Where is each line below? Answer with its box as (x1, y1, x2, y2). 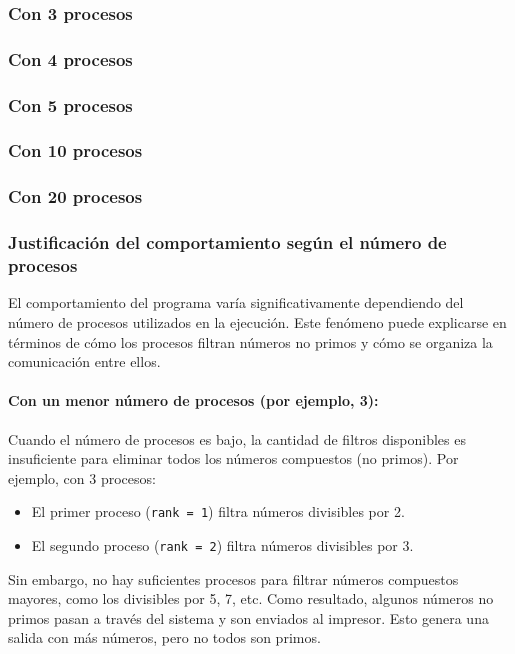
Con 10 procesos (8, 138, 143, 163)
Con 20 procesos (8, 184, 143, 209)
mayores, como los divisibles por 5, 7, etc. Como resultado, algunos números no (8, 588, 494, 609)
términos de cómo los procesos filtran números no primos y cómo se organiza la (8, 331, 493, 352)
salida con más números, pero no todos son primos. (8, 627, 321, 648)
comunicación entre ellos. (8, 351, 161, 372)
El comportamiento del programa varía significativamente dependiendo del (8, 292, 464, 313)
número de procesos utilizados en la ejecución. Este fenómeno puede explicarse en (8, 311, 507, 332)
